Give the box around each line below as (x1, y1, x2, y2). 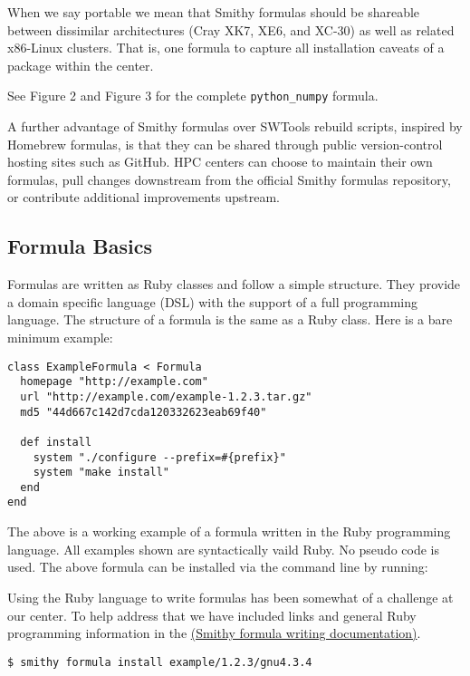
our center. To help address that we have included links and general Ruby (7, 605, 417, 624)
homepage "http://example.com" (20, 375, 208, 389)
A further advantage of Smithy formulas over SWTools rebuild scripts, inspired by (7, 117, 463, 136)
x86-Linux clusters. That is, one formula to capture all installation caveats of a (7, 38, 445, 57)
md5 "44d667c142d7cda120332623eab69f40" (20, 405, 267, 419)
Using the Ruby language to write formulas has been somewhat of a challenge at (7, 587, 454, 606)
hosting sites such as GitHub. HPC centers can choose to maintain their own (7, 152, 433, 171)
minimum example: (7, 327, 113, 346)
